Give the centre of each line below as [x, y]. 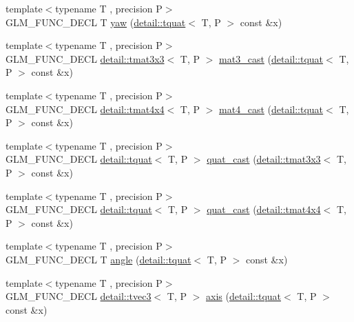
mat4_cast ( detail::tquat [271, 109]
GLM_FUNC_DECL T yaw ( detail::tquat [96, 22]
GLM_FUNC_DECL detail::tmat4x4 [85, 109]
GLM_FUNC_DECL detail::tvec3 [79, 296]
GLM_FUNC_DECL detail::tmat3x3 [85, 58]
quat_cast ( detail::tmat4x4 [264, 209]
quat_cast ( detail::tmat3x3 [264, 159]
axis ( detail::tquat [244, 296]
